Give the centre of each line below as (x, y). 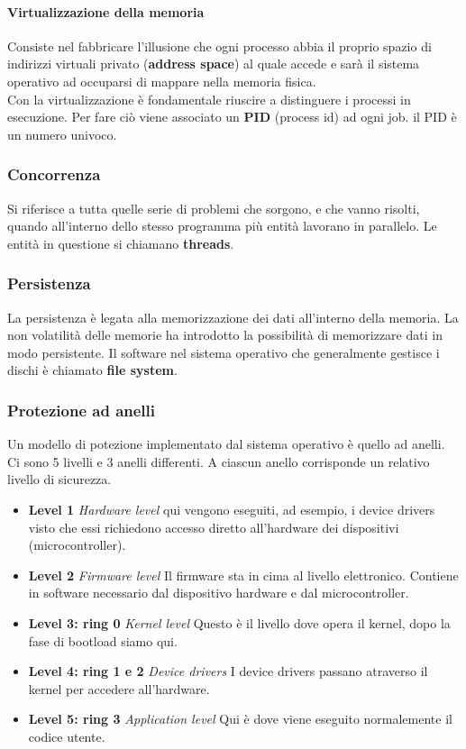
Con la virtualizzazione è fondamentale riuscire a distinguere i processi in (209, 99)
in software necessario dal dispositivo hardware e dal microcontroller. (219, 593)
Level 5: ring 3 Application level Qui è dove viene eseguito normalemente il (240, 719)
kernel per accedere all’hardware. (119, 688)
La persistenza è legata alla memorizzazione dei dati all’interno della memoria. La (233, 317)
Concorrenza (54, 174)
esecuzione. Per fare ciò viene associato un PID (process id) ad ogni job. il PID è (232, 117)
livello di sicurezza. (59, 479)
